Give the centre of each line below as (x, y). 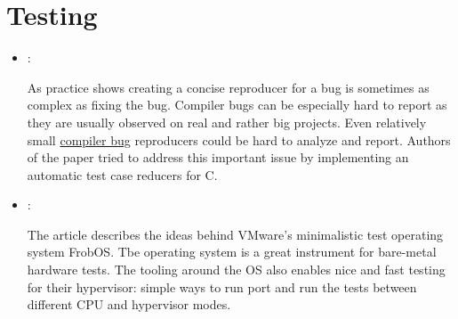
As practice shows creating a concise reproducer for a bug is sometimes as (228, 87)
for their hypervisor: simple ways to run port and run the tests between (222, 286)
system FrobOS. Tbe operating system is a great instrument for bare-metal (232, 252)
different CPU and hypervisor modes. (129, 304)
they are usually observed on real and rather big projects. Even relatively (227, 122)
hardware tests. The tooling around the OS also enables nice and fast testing (236, 270)
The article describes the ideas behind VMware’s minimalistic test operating (235, 234)
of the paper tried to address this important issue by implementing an (218, 157)
